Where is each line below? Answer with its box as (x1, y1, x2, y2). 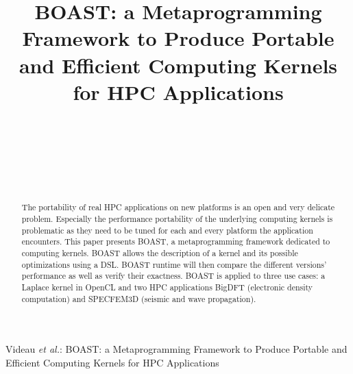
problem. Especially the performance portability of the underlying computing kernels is (21, 213, 333, 225)
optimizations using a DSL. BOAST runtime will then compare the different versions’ (21, 258, 327, 270)
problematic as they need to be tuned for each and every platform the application (21, 224, 313, 236)
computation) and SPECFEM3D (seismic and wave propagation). (21, 292, 256, 304)
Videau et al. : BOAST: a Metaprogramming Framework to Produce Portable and (5, 342, 348, 356)
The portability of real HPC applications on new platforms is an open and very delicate (21, 201, 335, 213)
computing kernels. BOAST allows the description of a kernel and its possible (21, 247, 298, 259)
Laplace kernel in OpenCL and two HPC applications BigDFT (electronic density (21, 282, 313, 293)
